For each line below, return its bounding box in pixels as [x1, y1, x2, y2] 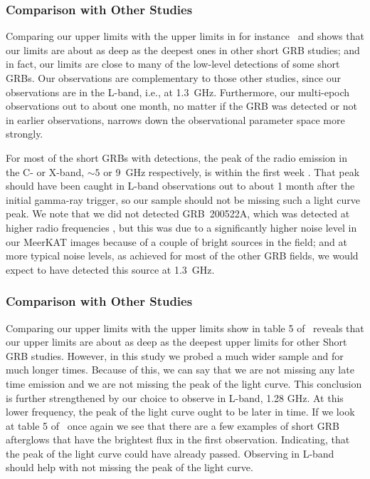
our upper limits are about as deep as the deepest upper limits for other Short [6, 334, 347, 349]
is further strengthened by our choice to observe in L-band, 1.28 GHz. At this [6, 390, 344, 405]
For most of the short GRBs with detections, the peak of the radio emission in [6, 150, 347, 165]
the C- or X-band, [6, 164, 85, 179]
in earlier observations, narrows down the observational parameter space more [6, 112, 345, 127]
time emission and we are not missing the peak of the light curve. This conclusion [6, 376, 362, 391]
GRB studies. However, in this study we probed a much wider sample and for [6, 348, 344, 363]
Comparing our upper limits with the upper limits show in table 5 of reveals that [6, 320, 364, 335]
